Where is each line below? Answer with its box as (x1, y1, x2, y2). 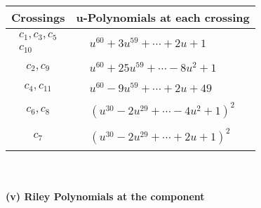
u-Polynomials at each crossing (76, 9, 250, 25)
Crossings (11, 9, 65, 25)
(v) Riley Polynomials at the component (6, 188, 205, 203)
